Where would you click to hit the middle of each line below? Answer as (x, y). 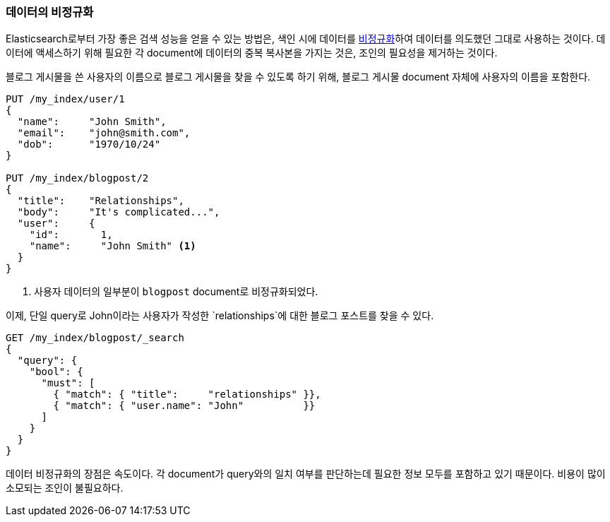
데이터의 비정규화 (50, 12)
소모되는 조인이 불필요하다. (65, 488)
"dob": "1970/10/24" (89, 144)
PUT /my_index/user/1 (65, 99)
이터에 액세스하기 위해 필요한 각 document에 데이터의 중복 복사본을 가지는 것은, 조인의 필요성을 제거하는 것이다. (252, 53)
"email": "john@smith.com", (104, 133)
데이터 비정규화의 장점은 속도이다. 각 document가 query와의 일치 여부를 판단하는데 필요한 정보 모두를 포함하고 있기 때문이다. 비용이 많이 (306, 474)
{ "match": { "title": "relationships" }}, (187, 395)
